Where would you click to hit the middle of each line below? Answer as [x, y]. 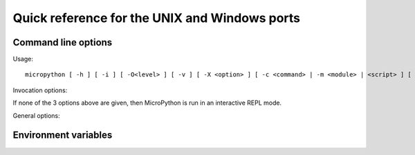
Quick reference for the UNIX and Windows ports [157, 18]
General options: [36, 115]
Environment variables [63, 135]
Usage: [23, 59]
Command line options [63, 42]
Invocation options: [40, 90]
